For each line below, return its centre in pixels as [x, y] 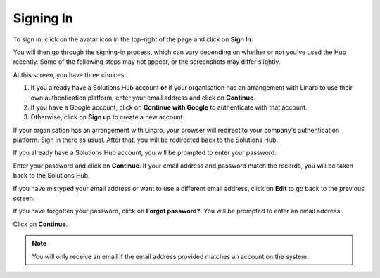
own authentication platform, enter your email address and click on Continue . [143, 98]
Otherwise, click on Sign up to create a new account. [108, 117]
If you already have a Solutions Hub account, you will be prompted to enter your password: [145, 153]
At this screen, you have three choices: [70, 74]
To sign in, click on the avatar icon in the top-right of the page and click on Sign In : [133, 39]
